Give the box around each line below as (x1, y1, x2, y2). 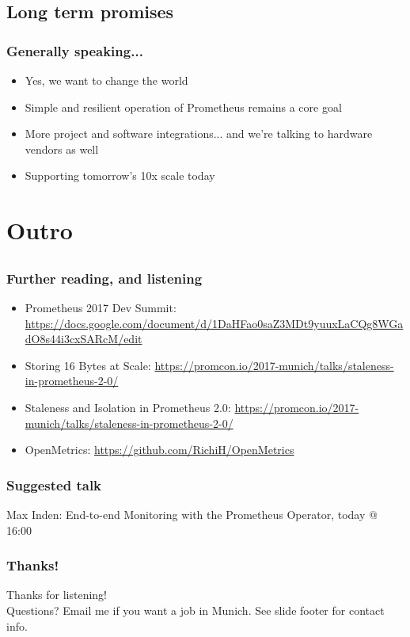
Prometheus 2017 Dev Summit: (25, 299, 177, 316)
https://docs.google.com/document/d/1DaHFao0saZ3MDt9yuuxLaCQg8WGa (25, 315, 404, 331)
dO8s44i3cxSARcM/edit (25, 330, 142, 347)
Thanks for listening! (6, 586, 107, 603)
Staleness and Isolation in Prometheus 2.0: (25, 399, 231, 415)
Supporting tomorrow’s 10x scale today (25, 167, 215, 184)
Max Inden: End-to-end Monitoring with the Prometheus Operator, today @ (6, 506, 378, 522)
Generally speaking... (6, 40, 143, 60)
